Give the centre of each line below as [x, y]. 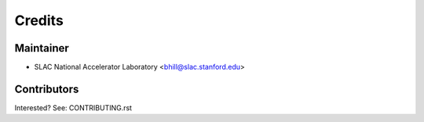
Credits [39, 20]
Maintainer [42, 48]
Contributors [47, 89]
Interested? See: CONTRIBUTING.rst [73, 108]
